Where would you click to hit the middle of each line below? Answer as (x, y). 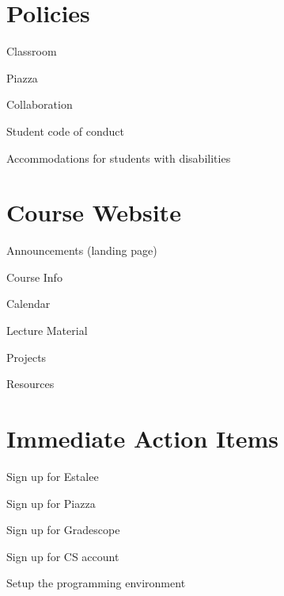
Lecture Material (47, 330)
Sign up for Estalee (53, 476)
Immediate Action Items (143, 438)
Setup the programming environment (96, 583)
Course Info (34, 277)
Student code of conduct (65, 131)
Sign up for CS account (63, 556)
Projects (27, 357)
